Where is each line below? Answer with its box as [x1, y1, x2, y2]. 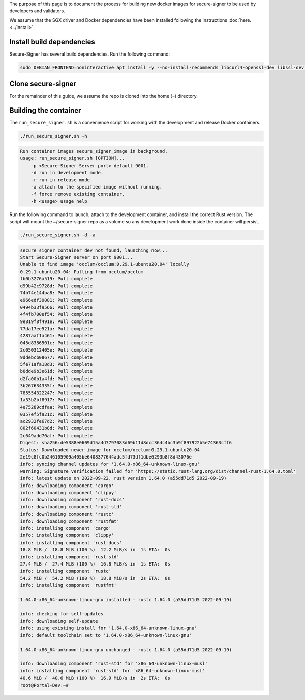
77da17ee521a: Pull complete [20, 326, 93, 331]
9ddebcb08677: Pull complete [20, 354, 93, 360]
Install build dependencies [9, 37, 95, 46]
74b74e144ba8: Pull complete [20, 290, 93, 296]
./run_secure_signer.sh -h [20, 133, 87, 139]
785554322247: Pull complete [20, 390, 93, 396]
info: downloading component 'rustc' [20, 511, 114, 517]
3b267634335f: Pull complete [20, 383, 93, 389]
